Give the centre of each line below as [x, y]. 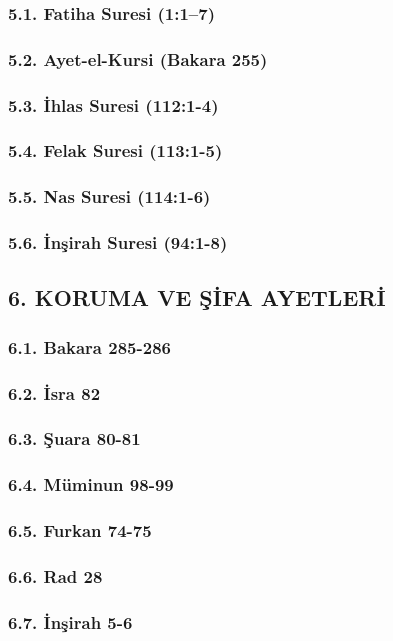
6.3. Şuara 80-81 [74, 438]
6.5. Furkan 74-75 [80, 530]
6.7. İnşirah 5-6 [70, 621]
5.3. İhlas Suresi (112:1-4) [113, 104]
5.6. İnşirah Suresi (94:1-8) [118, 242]
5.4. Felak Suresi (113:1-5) [115, 150]
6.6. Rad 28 [55, 575]
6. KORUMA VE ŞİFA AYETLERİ [197, 297]
